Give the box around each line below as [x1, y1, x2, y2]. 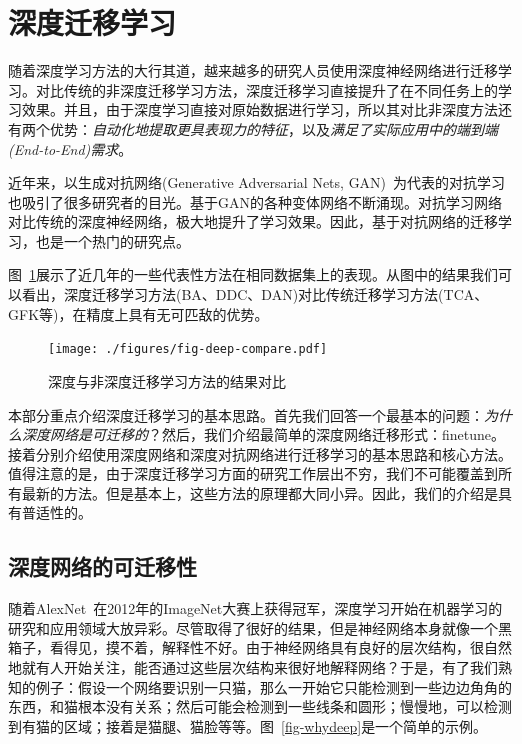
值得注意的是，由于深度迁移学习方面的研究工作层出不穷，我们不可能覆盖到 [8, 463, 498, 484]
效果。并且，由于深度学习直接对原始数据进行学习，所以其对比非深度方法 [21, 99, 498, 120]
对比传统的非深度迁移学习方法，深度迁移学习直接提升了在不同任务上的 [35, 79, 498, 100]
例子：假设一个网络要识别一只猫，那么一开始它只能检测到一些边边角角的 [35, 676, 512, 697]
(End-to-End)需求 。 [8, 138, 133, 159]
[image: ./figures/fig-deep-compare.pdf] [48, 342, 328, 357]
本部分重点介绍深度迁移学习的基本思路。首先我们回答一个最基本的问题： [8, 404, 484, 425]
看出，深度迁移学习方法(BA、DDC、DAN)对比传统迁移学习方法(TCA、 [21, 284, 489, 305]
